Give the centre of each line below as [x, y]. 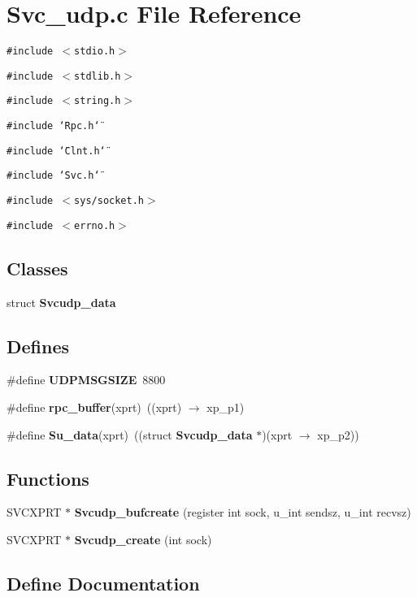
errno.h [95, 225]
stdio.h [95, 52]
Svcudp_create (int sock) [143, 539]
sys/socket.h [109, 201]
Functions [48, 478]
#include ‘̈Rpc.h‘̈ [53, 126]
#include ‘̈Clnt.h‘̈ [56, 151]
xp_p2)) [338, 434]
